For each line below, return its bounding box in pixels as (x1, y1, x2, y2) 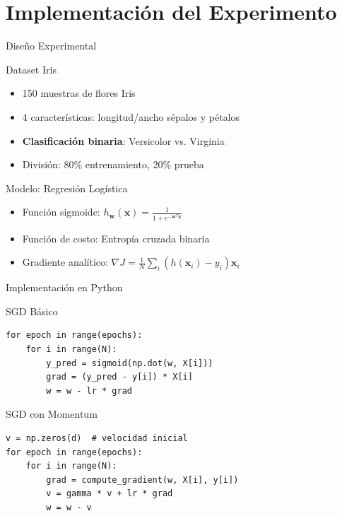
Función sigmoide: (22, 204, 100, 219)
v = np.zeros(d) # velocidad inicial (6, 433, 188, 444)
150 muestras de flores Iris (22, 86, 136, 100)
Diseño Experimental (6, 38, 97, 53)
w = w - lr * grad (46, 385, 132, 396)
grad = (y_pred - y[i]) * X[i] (46, 372, 193, 382)
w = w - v (46, 502, 92, 512)
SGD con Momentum (6, 406, 98, 421)
